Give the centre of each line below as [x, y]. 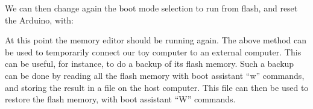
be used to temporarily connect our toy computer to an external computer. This [153, 51]
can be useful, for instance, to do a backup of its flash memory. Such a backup [150, 64]
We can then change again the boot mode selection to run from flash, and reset [151, 8]
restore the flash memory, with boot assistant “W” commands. [120, 99]
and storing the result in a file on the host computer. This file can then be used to [157, 87]
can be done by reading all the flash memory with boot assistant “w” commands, [155, 75]
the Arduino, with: [40, 20]
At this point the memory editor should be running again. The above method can [156, 40]
